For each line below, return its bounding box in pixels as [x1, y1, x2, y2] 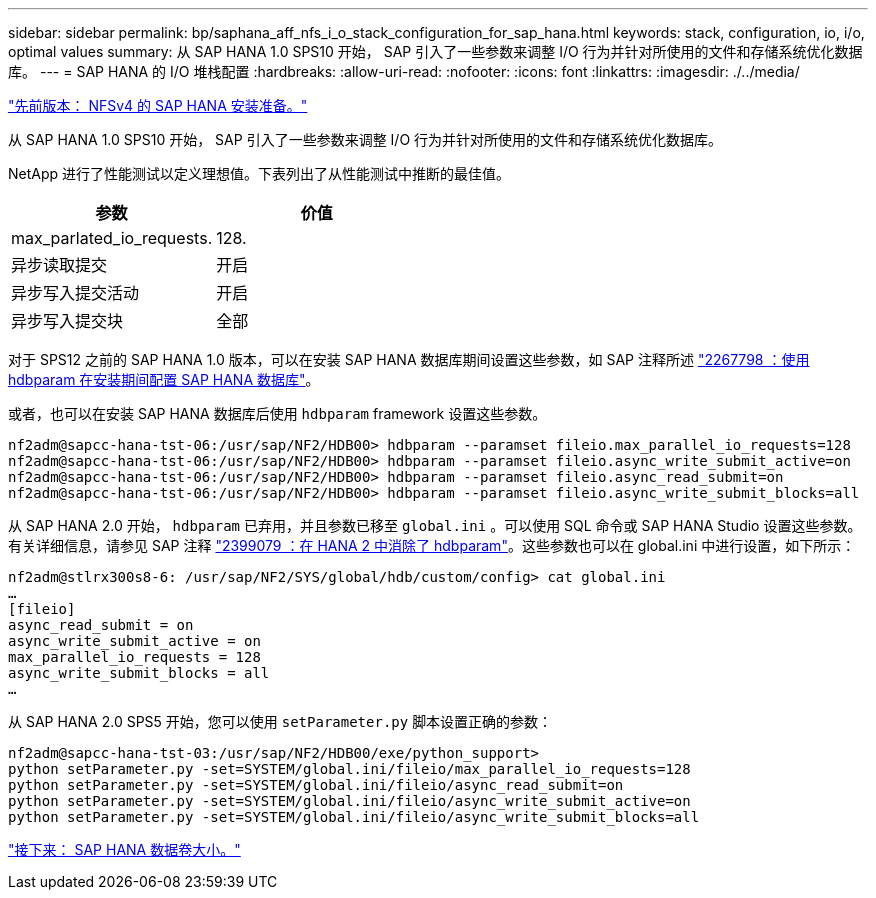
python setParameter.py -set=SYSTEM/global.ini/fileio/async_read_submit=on [8, 777, 624, 793]
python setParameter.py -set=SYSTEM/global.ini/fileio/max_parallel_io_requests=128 [8, 761, 691, 777]
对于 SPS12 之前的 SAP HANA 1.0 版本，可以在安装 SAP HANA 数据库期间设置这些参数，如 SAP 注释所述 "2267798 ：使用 [8, 351, 810, 368]
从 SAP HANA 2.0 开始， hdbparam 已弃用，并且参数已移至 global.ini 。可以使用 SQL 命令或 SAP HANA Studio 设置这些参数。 [8, 517, 862, 534]
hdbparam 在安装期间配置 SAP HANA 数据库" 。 [8, 371, 320, 388]
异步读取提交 [11, 255, 108, 275]
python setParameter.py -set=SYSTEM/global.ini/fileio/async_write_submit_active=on [8, 793, 691, 809]
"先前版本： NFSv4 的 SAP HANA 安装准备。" [8, 97, 308, 114]
